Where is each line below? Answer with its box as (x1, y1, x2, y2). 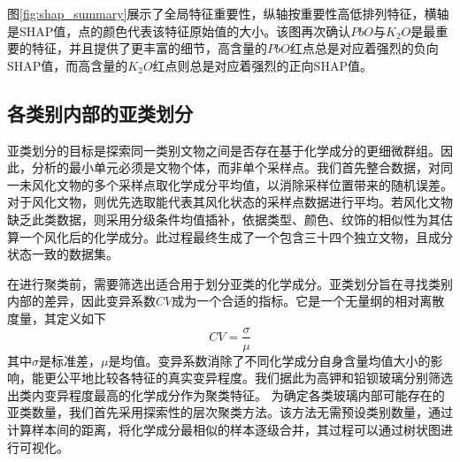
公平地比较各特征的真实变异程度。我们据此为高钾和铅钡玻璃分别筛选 (56, 368, 453, 387)
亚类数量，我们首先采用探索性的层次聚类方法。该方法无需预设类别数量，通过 (7, 403, 453, 421)
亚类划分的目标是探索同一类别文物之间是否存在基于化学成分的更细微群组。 (7, 140, 441, 159)
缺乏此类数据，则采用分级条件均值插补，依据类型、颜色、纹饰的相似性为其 (7, 209, 441, 228)
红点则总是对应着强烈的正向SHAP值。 (152, 56, 372, 74)
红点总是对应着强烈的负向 (289, 39, 439, 57)
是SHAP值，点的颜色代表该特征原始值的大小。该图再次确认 (7, 21, 351, 40)
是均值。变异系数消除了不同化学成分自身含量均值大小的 (108, 351, 431, 369)
